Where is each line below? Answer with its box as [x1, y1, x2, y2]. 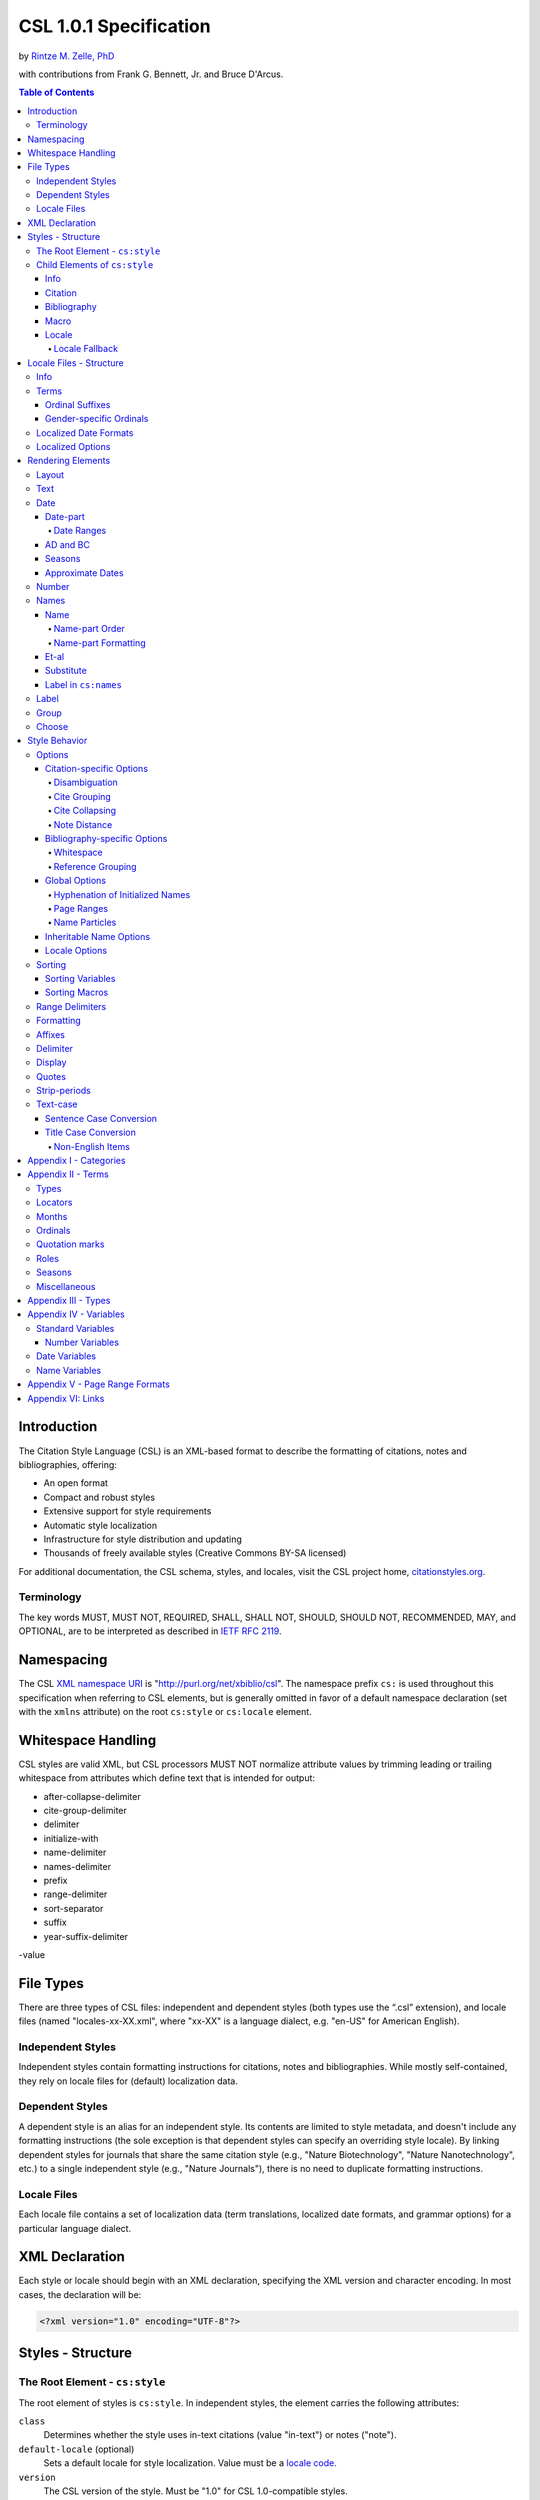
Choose [36, 720, 69, 732]
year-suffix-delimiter [43, 1930, 129, 1942]
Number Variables [45, 1336, 120, 1349]
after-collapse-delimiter [43, 1790, 141, 1802]
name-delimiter [43, 1846, 107, 1859]
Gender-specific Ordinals [45, 413, 149, 425]
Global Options [45, 875, 107, 887]
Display [36, 1056, 67, 1069]
